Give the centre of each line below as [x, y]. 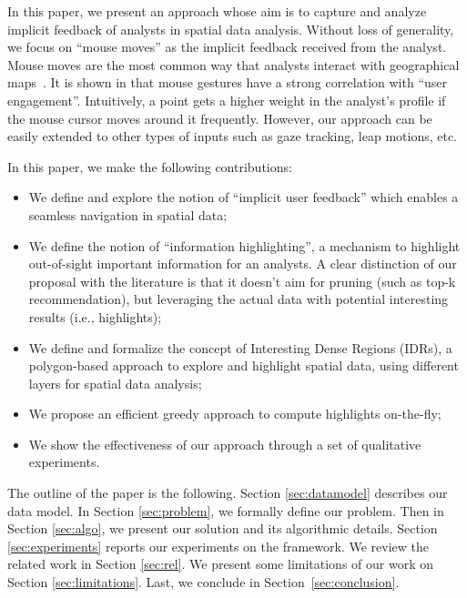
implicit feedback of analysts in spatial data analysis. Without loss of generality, [231, 29]
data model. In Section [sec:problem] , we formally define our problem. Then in [226, 510]
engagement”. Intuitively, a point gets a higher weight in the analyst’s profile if [227, 100]
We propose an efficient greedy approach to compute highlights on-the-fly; [235, 414]
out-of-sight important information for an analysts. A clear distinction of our [243, 264]
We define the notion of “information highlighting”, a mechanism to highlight [244, 245]
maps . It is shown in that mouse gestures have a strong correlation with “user [227, 82]
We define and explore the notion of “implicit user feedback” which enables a [244, 197]
